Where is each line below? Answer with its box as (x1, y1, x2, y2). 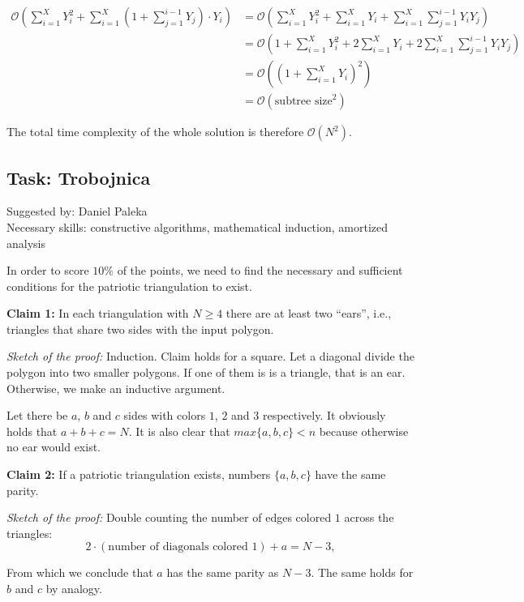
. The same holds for (311, 564, 414, 581)
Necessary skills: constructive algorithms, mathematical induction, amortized (6, 218, 388, 235)
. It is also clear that (128, 422, 230, 439)
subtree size (274, 96, 333, 108)
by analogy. (45, 580, 102, 597)
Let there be (6, 407, 68, 424)
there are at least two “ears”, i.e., (225, 305, 392, 322)
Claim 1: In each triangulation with (6, 305, 189, 322)
